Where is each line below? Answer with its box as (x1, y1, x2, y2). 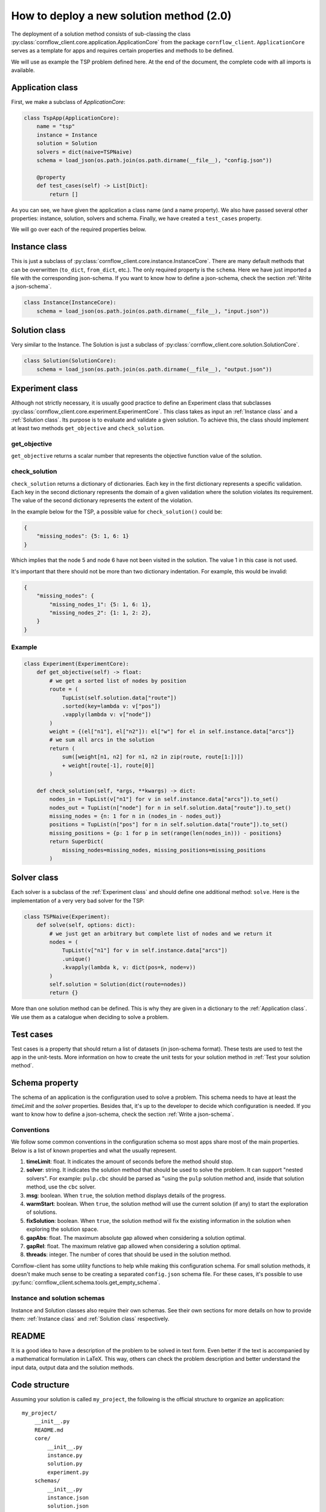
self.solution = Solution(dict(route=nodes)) (49, 980, 187, 988)
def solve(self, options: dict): (36, 922, 136, 928)
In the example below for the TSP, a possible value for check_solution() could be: (11, 508, 223, 515)
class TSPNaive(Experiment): (24, 913, 110, 920)
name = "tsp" (36, 123, 75, 130)
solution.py (47, 1461, 83, 1467)
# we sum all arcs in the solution (49, 737, 155, 743)
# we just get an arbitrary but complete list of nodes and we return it (49, 930, 273, 937)
